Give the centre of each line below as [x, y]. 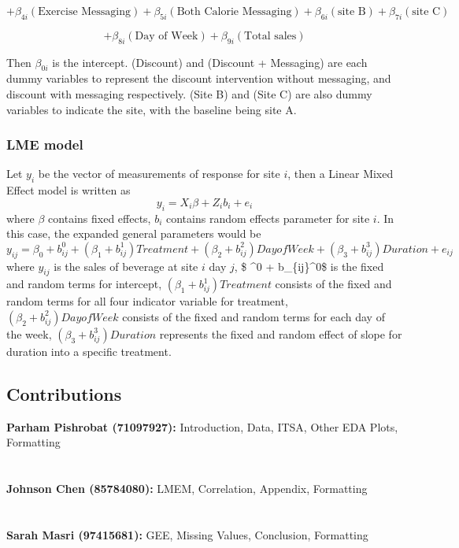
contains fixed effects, [100, 218]
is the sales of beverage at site [126, 266]
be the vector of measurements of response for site [159, 174]
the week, [29, 333]
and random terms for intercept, [84, 284]
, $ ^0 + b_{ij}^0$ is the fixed [309, 266]
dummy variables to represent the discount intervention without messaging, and [199, 78]
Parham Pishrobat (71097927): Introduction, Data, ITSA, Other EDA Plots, [202, 426]
